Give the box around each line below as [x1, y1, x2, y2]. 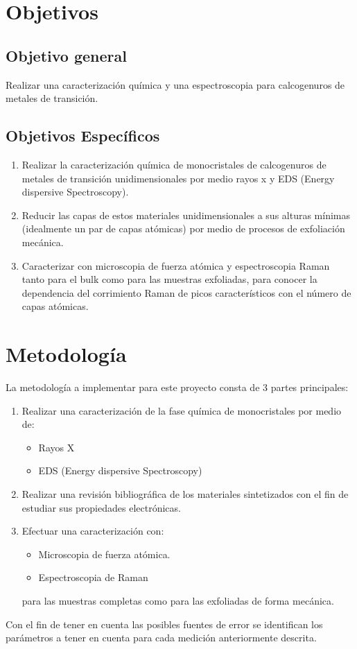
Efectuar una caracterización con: [21, 523, 164, 538]
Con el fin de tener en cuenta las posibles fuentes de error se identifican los [6, 616, 323, 631]
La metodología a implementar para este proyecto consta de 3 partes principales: [6, 380, 349, 395]
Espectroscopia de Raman [38, 570, 148, 585]
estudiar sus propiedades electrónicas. [21, 500, 181, 514]
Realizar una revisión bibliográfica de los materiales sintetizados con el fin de [21, 487, 349, 501]
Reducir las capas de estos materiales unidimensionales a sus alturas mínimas [21, 207, 351, 222]
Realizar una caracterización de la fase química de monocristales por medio [21, 403, 342, 417]
